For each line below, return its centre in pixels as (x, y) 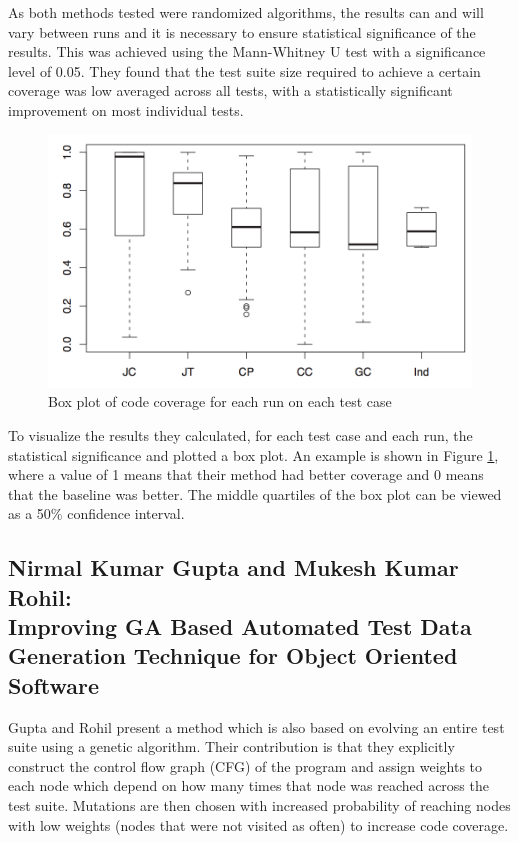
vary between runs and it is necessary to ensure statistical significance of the (242, 31)
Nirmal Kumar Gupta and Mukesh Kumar (233, 567)
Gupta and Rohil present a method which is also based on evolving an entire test (256, 726)
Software (54, 684)
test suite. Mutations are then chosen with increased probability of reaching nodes (259, 805)
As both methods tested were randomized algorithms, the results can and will (246, 12)
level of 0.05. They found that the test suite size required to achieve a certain (244, 70)
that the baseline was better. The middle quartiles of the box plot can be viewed (255, 493)
